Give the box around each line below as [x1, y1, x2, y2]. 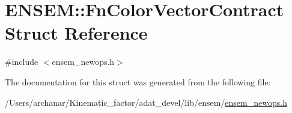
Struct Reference [5, 20, 148, 45]
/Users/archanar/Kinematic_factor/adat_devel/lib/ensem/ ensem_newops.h [5, 96, 287, 108]
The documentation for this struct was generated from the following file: [5, 75, 271, 88]
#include [5, 55, 38, 68]
